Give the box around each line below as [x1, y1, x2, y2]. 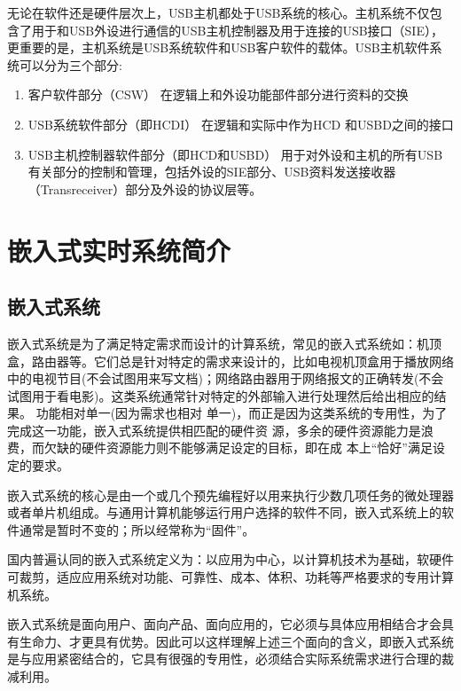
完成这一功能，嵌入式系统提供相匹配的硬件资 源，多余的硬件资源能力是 [7, 420, 421, 439]
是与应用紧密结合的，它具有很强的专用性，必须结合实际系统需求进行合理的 [7, 649, 441, 668]
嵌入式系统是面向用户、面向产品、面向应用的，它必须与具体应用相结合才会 [7, 615, 441, 633]
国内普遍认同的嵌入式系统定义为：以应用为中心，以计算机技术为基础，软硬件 [7, 550, 454, 569]
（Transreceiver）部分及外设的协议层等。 [27, 179, 262, 198]
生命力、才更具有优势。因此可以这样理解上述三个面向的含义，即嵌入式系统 [19, 632, 454, 650]
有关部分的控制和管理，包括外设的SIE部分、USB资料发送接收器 [27, 162, 396, 181]
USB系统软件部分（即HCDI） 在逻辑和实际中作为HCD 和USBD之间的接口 [27, 114, 454, 133]
